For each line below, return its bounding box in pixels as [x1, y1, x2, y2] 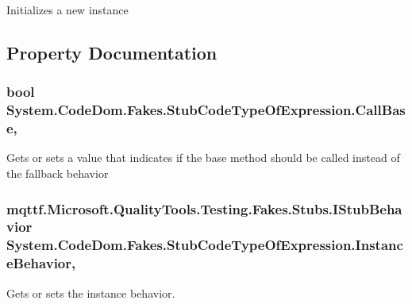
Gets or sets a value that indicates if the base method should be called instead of [6, 149, 400, 166]
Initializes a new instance [6, 2, 129, 17]
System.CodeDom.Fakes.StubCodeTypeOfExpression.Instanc [6, 235, 403, 255]
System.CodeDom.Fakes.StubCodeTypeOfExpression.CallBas [6, 100, 406, 120]
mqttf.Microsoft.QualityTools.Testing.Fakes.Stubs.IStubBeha [6, 198, 402, 218]
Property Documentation [6, 40, 218, 64]
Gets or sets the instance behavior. [6, 284, 175, 301]
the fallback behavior [6, 165, 109, 182]
